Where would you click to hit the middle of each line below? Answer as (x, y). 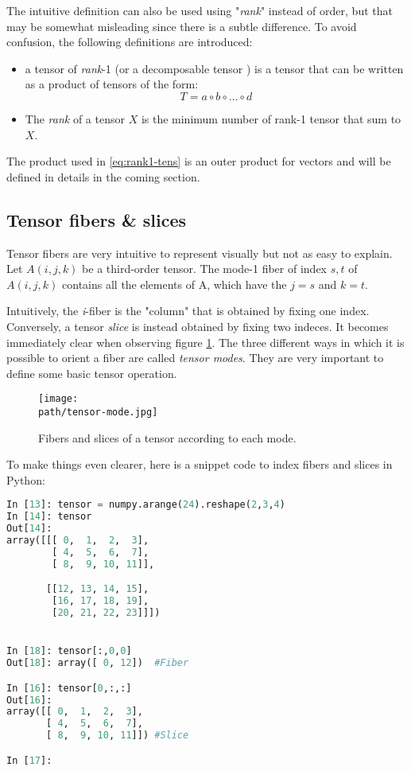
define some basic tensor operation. (92, 373)
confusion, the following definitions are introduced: (130, 42)
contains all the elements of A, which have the (174, 284)
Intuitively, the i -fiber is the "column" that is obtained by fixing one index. (188, 311)
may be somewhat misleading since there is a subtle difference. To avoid (182, 26)
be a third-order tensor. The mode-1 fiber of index (205, 269)
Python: (26, 479)
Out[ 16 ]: (29, 700)
